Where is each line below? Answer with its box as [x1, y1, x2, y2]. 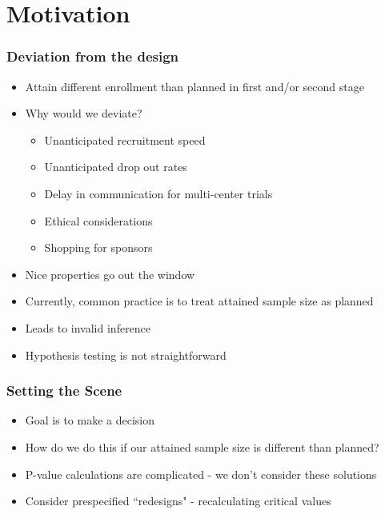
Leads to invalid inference [25, 319, 151, 336]
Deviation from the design [6, 46, 179, 66]
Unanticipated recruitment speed [44, 131, 206, 148]
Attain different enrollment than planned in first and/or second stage [25, 78, 364, 94]
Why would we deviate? [25, 105, 142, 122]
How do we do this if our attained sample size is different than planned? [25, 438, 379, 455]
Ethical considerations [44, 212, 153, 229]
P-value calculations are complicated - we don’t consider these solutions [25, 465, 377, 482]
